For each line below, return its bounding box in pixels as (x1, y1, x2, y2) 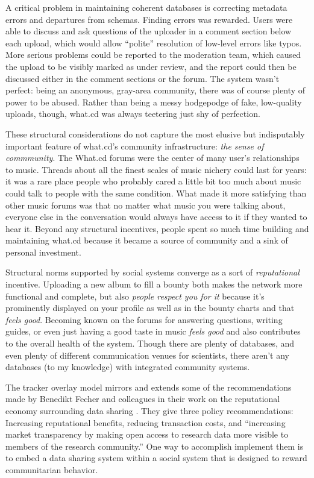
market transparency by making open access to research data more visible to (5, 428, 289, 441)
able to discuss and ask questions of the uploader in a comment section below (5, 25, 292, 37)
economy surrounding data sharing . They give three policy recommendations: (5, 404, 294, 417)
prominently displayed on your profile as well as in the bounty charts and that (5, 301, 295, 314)
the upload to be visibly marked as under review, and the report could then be (5, 60, 297, 72)
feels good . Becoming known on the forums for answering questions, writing (5, 313, 283, 325)
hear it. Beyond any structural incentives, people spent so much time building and (5, 222, 309, 234)
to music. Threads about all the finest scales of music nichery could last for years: (5, 163, 307, 175)
